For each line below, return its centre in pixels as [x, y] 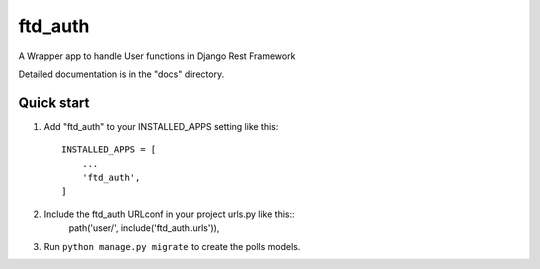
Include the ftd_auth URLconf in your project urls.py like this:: [169, 214]
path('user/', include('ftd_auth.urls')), [144, 228]
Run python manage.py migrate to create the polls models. [172, 246]
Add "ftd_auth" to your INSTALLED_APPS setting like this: [161, 126]
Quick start [54, 102]
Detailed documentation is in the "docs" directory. [121, 74]
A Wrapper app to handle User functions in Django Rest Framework [157, 56]
